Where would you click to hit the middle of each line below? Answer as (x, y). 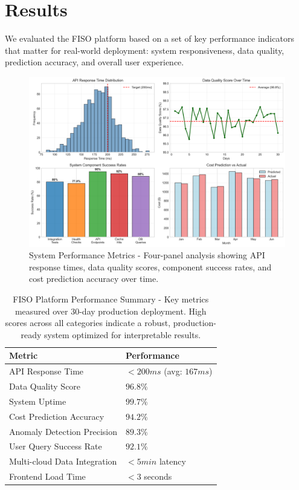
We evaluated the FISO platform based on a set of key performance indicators (149, 38)
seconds (158, 476)
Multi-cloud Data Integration (63, 461)
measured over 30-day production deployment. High (111, 311)
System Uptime (38, 401)
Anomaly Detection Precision (63, 431)
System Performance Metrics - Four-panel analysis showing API (147, 255)
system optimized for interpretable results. (122, 334)
